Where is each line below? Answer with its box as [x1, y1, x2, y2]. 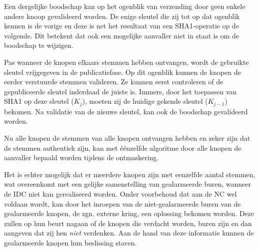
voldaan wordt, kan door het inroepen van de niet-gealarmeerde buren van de [4, 198, 241, 209]
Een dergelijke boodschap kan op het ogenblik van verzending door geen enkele [4, 1, 246, 11]
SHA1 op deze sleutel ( [4, 96, 74, 106]
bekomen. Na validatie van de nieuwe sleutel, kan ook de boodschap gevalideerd [4, 106, 248, 116]
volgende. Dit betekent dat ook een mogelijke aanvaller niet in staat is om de [4, 30, 239, 40]
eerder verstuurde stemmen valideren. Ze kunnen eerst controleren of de [4, 76, 224, 87]
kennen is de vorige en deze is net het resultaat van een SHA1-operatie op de [4, 20, 239, 31]
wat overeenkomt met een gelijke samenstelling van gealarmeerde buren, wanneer [4, 179, 251, 189]
